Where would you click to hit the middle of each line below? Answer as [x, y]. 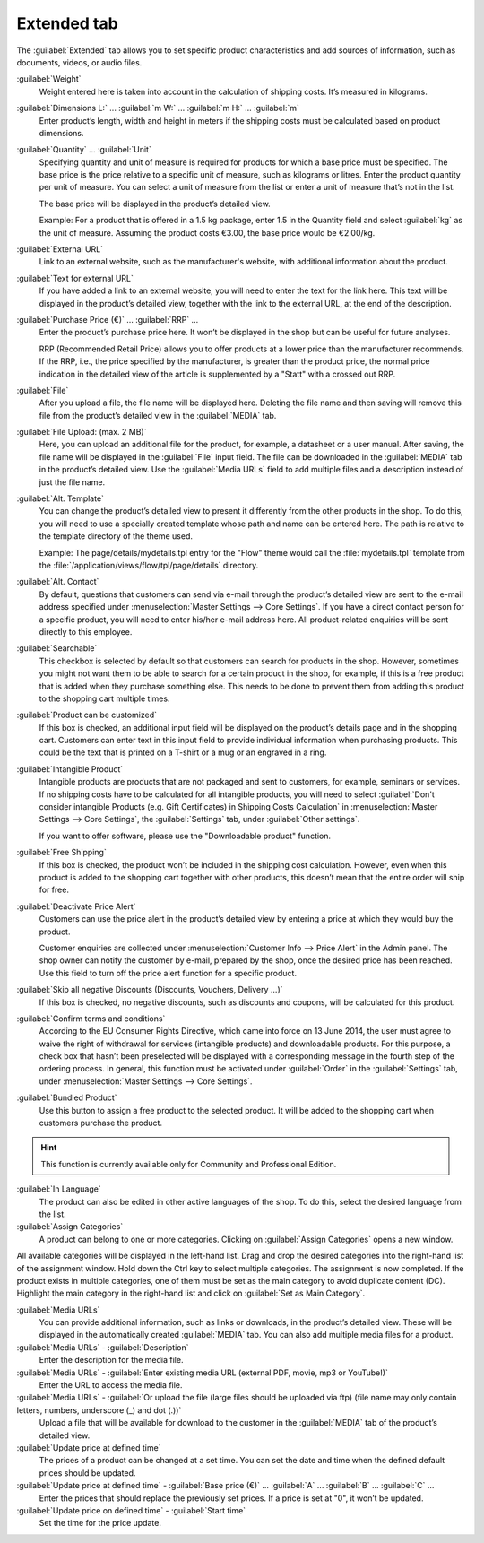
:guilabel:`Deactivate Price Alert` [76, 906]
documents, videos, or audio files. [79, 62]
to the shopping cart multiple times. [104, 698]
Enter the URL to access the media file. [111, 1385]
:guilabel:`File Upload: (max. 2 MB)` [82, 432]
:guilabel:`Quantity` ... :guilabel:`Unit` [84, 150]
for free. [54, 890]
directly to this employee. [86, 631]
